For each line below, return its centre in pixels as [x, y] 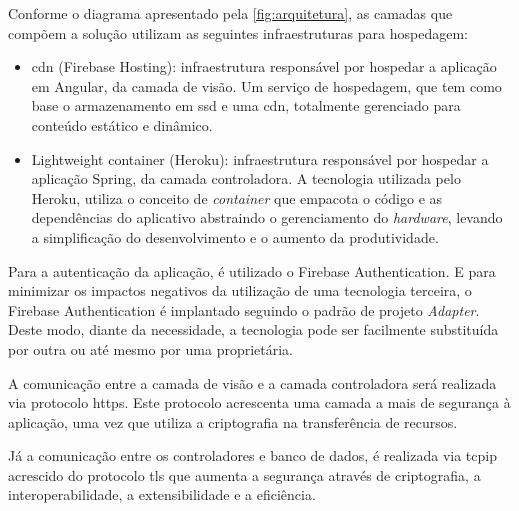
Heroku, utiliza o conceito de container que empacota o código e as [237, 197]
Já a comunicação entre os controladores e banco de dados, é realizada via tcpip [252, 455]
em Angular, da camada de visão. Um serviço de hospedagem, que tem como [266, 85]
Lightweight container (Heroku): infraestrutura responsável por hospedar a [260, 158]
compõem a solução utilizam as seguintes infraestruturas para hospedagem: [238, 32]
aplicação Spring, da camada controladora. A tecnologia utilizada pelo [246, 178]
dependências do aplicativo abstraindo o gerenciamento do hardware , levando [267, 217]
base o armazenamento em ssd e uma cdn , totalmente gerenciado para [246, 105]
